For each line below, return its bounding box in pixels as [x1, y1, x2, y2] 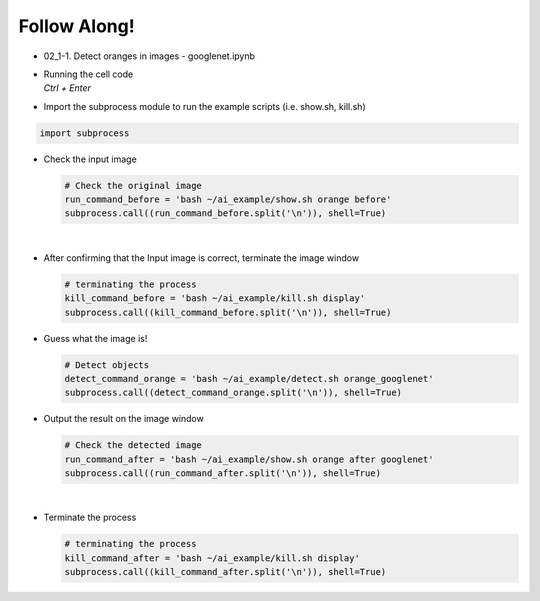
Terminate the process [43, 511, 137, 524]
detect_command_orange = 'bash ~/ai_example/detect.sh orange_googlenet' [64, 373, 434, 384]
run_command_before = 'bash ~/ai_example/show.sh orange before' [64, 194, 392, 205]
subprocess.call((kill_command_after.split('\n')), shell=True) [64, 566, 387, 578]
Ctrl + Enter [43, 82, 92, 94]
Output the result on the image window [43, 413, 204, 425]
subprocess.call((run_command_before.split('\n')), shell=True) [64, 208, 387, 219]
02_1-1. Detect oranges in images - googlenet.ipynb [43, 50, 255, 62]
